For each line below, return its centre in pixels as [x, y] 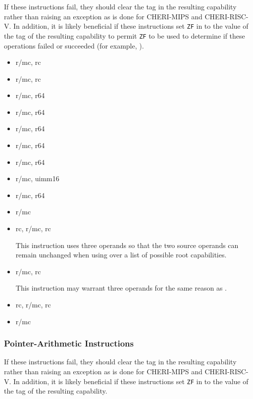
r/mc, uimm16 [37, 178]
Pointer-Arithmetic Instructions [69, 343]
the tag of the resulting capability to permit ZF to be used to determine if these [125, 35]
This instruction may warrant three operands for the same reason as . [121, 288]
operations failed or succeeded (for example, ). [74, 45]
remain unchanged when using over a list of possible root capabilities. [121, 255]
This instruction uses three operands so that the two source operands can [127, 245]
